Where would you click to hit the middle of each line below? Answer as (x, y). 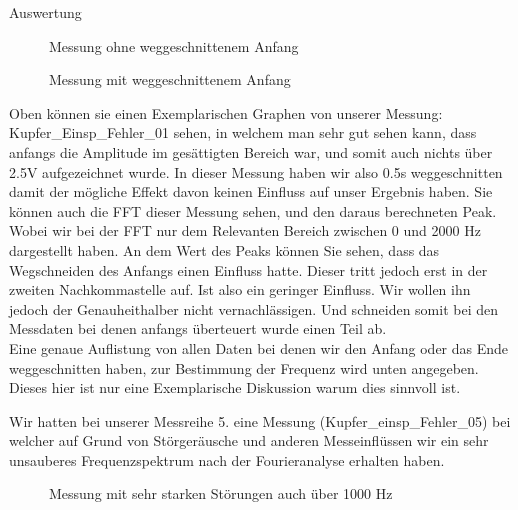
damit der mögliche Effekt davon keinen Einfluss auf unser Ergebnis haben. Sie (251, 191)
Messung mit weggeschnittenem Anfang (170, 79)
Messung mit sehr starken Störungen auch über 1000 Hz (221, 493)
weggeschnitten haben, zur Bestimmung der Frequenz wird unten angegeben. (244, 367)
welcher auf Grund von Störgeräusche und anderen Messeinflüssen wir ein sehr (249, 440)
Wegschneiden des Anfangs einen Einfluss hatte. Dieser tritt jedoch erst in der (248, 269)
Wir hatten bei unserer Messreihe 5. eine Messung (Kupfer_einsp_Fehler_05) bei (260, 420)
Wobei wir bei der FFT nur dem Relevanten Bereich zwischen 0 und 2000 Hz (245, 230)
